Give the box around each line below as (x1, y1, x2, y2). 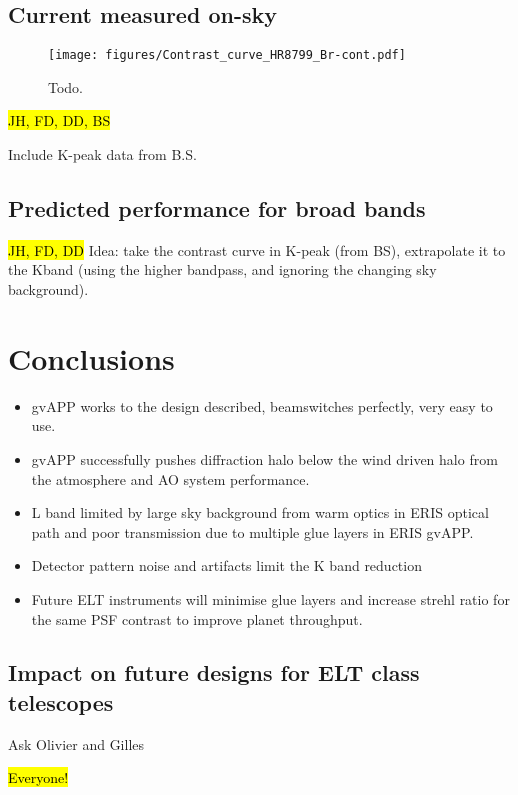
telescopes (8, 686, 114, 717)
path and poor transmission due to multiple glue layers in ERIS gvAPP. (31, 521, 474, 542)
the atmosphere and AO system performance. (31, 468, 310, 489)
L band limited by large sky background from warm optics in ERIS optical (31, 502, 489, 523)
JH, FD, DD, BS (8, 110, 111, 131)
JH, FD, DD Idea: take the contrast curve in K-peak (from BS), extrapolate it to (8, 239, 506, 260)
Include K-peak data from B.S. (8, 144, 197, 165)
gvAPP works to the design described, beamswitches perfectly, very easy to (31, 395, 493, 416)
